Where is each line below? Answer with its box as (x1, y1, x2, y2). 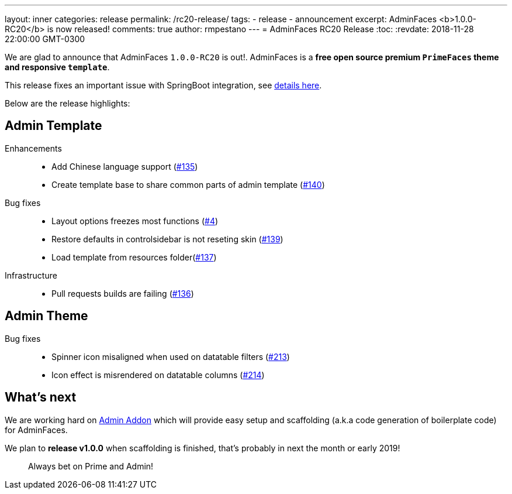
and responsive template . (5, 62, 110, 72)
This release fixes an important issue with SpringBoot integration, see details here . (5, 80, 322, 90)
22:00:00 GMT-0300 (5, 34, 85, 44)
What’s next (5, 390, 77, 405)
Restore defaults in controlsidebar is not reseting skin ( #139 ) (51, 234, 283, 244)
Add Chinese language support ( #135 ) (51, 161, 198, 171)
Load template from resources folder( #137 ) (51, 252, 217, 262)
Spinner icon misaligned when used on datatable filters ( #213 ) (51, 351, 290, 362)
